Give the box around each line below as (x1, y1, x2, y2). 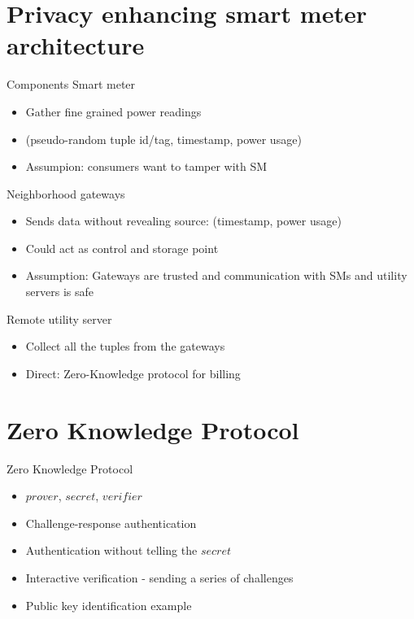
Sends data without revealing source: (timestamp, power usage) (25, 212, 342, 229)
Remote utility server (7, 310, 112, 327)
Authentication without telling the (25, 542, 198, 559)
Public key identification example (25, 596, 192, 613)
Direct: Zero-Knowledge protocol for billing (25, 364, 241, 381)
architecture (7, 28, 145, 62)
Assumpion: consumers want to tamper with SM (25, 158, 268, 175)
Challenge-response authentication (25, 514, 197, 531)
